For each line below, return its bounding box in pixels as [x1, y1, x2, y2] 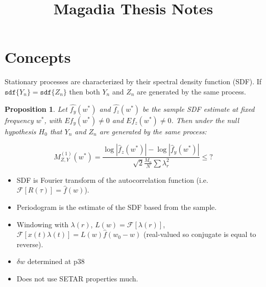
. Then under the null [171, 114, 239, 125]
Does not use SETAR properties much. [16, 273, 138, 283]
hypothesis [5, 126, 36, 136]
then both [69, 86, 100, 97]
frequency [5, 114, 34, 125]
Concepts [5, 46, 71, 67]
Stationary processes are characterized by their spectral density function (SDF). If [5, 76, 262, 87]
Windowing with [16, 219, 68, 229]
